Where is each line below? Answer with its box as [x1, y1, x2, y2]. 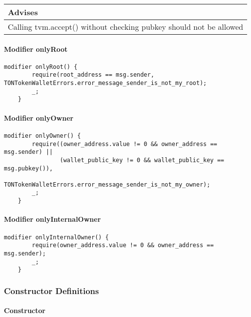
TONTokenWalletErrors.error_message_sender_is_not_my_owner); [4, 181, 210, 188]
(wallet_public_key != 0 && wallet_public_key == [60, 156, 225, 164]
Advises [8, 6, 38, 18]
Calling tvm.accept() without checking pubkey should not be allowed [8, 21, 243, 32]
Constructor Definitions [4, 284, 99, 296]
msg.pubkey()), [4, 165, 53, 172]
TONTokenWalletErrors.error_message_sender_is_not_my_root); [4, 80, 207, 87]
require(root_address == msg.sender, [32, 71, 154, 79]
